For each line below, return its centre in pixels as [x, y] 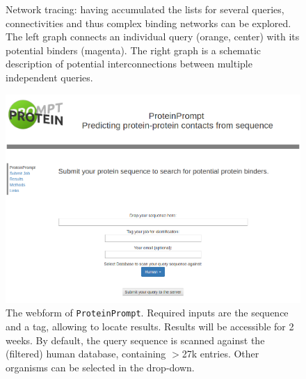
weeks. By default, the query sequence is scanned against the [135, 340]
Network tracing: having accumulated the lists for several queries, [145, 9]
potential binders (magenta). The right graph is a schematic [134, 50]
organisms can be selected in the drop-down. [100, 367]
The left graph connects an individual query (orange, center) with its [153, 37]
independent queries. [49, 77]
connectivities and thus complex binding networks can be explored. [148, 23]
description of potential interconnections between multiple [129, 64]
